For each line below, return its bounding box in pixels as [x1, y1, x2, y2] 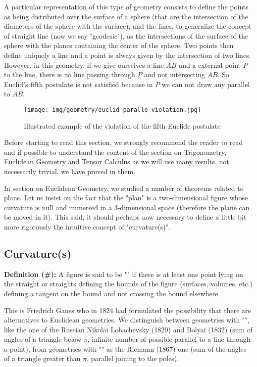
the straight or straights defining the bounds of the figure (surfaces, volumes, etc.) [4, 278, 253, 289]
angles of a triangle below [4, 334, 82, 344]
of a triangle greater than [4, 353, 81, 364]
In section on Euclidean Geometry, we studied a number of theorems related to [4, 183, 244, 193]
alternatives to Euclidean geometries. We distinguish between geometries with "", [4, 315, 250, 325]
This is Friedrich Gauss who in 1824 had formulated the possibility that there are [4, 305, 251, 315]
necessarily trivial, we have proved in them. [4, 166, 136, 176]
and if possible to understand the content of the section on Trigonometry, [4, 146, 227, 157]
